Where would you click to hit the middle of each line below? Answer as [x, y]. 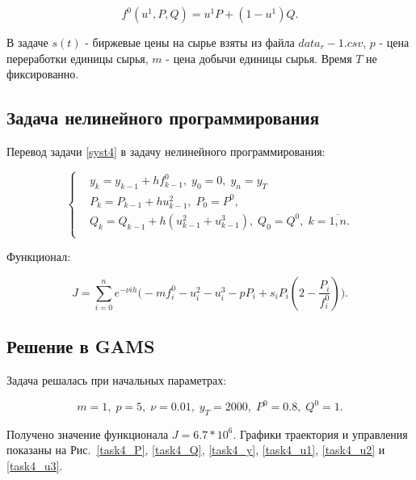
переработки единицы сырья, [78, 58]
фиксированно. [43, 74]
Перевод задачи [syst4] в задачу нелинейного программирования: [166, 151]
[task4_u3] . [35, 466]
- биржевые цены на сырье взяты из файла [190, 42]
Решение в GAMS [81, 346]
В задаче [27, 42]
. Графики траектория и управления [320, 434]
